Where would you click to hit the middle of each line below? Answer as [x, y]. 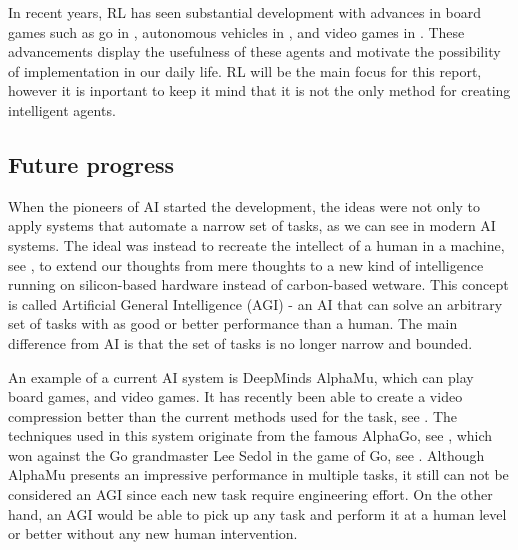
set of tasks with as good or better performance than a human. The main [233, 323]
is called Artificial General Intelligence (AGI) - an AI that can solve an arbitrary [255, 303]
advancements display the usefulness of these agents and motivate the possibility [254, 51]
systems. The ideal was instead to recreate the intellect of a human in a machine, [256, 244]
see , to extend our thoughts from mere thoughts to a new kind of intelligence [246, 264]
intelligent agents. [62, 109]
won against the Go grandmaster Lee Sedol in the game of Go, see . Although [246, 454]
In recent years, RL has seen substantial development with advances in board [245, 12]
